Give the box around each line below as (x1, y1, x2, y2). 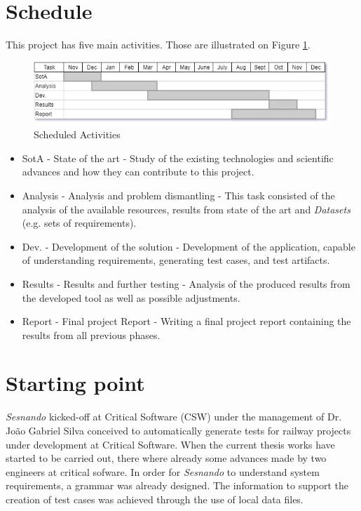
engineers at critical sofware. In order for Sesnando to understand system (6, 464, 320, 479)
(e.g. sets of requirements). (22, 215, 137, 230)
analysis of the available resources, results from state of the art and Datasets (22, 201, 350, 216)
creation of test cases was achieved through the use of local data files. (6, 491, 304, 506)
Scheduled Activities (34, 127, 121, 142)
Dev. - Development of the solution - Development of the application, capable (22, 239, 355, 253)
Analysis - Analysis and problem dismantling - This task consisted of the (22, 187, 335, 202)
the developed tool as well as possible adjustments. (22, 290, 240, 305)
